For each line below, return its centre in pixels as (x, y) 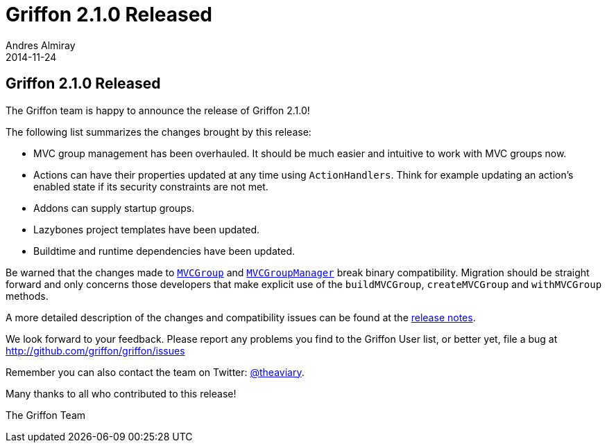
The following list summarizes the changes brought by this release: (159, 132)
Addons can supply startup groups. (114, 208)
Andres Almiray (41, 45)
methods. (27, 296)
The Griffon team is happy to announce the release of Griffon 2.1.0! (158, 110)
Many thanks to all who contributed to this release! (121, 393)
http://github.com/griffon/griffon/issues (95, 350)
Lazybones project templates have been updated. (147, 229)
